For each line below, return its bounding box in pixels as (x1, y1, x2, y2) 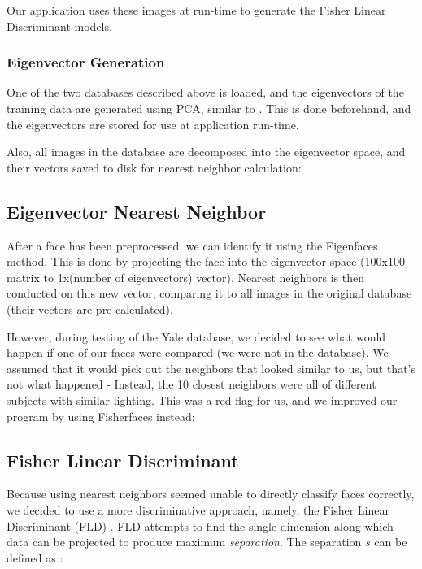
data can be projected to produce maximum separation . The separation (7, 533, 362, 550)
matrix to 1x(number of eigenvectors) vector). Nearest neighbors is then (7, 268, 364, 285)
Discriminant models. (7, 17, 112, 34)
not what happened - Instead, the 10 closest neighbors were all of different (7, 376, 376, 393)
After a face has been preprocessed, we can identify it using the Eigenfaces (7, 237, 378, 254)
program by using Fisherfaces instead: (7, 407, 195, 424)
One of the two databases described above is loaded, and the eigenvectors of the (7, 84, 404, 101)
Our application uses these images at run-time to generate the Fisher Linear (7, 2, 386, 18)
